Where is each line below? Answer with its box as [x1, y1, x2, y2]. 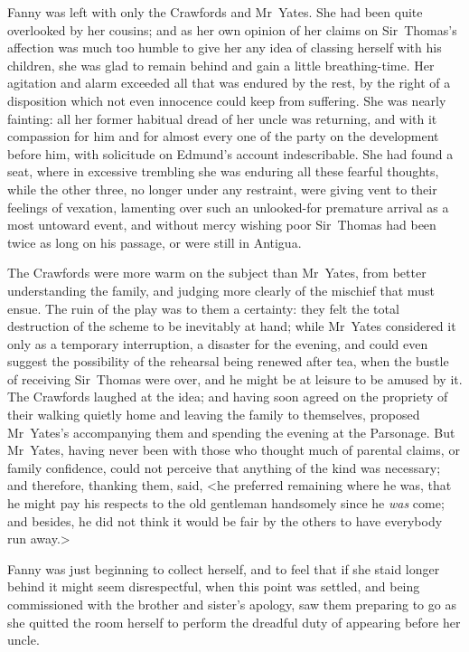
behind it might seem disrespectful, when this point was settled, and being [7, 577, 420, 596]
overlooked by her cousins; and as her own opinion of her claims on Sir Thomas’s [7, 20, 457, 39]
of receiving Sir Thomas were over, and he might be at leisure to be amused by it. [7, 369, 463, 388]
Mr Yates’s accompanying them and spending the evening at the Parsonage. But [7, 422, 455, 441]
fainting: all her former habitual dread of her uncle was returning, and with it [7, 109, 437, 128]
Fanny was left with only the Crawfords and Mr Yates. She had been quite [7, 3, 423, 21]
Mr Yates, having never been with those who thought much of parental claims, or [7, 440, 460, 459]
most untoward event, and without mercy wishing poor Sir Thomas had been [7, 215, 436, 234]
